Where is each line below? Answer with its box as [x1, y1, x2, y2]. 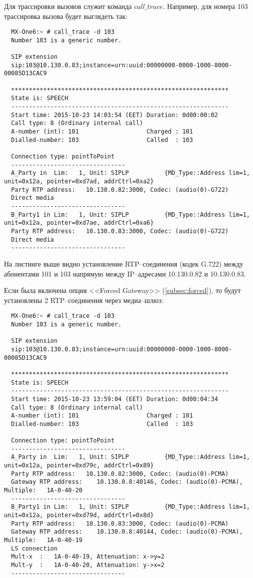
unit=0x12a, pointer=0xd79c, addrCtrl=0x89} [4, 462, 154, 469]
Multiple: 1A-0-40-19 [4, 537, 83, 544]
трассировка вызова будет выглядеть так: [4, 10, 128, 21]
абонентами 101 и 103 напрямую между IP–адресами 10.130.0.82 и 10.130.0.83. [4, 268, 246, 279]
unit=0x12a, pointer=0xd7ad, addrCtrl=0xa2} [4, 178, 154, 185]
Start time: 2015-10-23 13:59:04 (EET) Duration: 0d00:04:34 [11, 395, 218, 403]
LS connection [11, 545, 58, 552]
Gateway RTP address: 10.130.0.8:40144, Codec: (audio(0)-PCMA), [11, 528, 243, 536]
